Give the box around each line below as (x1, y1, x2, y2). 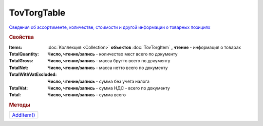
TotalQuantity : (9, 51, 39, 57)
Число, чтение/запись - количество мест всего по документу (47, 51, 178, 57)
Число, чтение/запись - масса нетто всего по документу (47, 65, 168, 71)
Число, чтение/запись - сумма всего (47, 92, 126, 98)
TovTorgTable (9, 7, 66, 18)
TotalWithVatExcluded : (9, 72, 57, 77)
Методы (9, 102, 30, 108)
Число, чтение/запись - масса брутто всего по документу (47, 58, 170, 64)
